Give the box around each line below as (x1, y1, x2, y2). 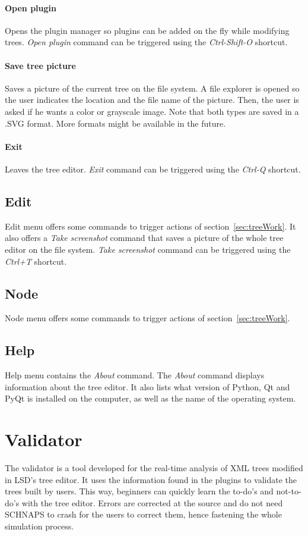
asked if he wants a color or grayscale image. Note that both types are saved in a (5, 105, 299, 117)
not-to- (276, 485, 301, 497)
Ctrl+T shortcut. (5, 255, 67, 267)
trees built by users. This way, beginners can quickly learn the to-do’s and (5, 485, 274, 497)
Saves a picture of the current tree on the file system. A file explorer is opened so (5, 82, 300, 94)
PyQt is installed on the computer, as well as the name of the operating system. (5, 392, 296, 405)
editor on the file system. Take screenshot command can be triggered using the (5, 243, 291, 255)
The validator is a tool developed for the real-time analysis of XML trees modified (5, 462, 303, 474)
